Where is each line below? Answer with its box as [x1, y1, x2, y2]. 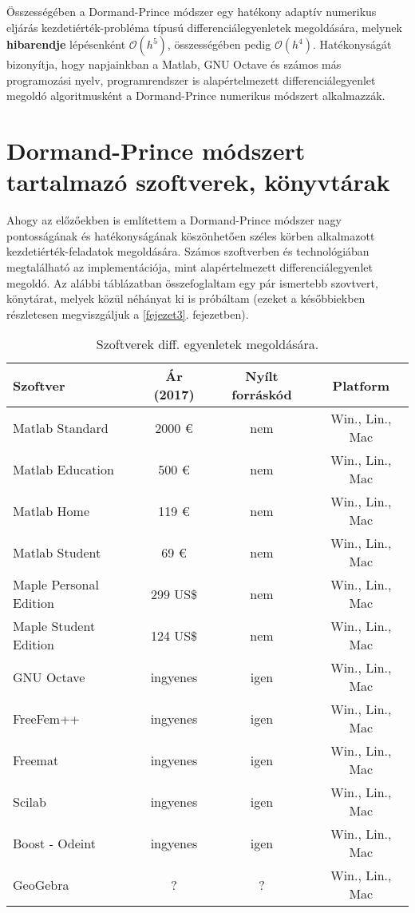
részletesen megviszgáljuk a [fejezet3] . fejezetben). [6, 305, 249, 322]
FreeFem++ [13, 709, 81, 728]
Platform [332, 375, 390, 395]
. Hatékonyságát [312, 36, 392, 53]
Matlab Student [13, 542, 101, 562]
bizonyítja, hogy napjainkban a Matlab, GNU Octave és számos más [6, 56, 342, 73]
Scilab [13, 792, 46, 811]
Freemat [13, 750, 59, 769]
